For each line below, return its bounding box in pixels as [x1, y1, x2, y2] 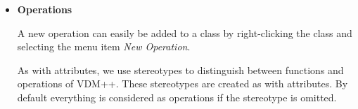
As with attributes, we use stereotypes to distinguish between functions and [17, 62, 344, 77]
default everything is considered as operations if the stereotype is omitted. [17, 89, 337, 104]
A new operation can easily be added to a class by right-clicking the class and [17, 25, 352, 40]
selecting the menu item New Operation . [17, 39, 191, 54]
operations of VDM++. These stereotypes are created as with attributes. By [17, 76, 348, 91]
